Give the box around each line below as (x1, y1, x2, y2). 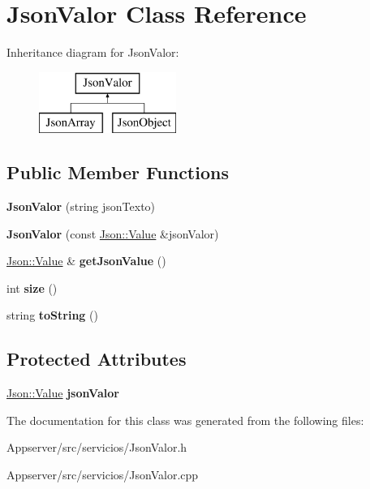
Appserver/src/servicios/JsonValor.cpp (6, 466, 199, 483)
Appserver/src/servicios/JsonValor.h (6, 439, 187, 456)
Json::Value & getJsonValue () (6, 252, 166, 269)
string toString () (6, 307, 98, 324)
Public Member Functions (6, 160, 229, 185)
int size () (6, 279, 58, 296)
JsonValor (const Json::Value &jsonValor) (6, 225, 219, 242)
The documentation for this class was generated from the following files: (6, 411, 364, 428)
